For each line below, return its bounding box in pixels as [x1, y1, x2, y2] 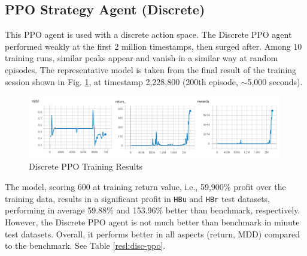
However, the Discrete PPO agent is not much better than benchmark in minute [5, 215, 300, 228]
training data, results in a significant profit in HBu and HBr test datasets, [5, 192, 270, 204]
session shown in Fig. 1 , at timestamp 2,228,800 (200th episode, [5, 75, 238, 88]
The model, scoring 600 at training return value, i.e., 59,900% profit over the [5, 180, 286, 193]
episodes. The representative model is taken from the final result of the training [5, 63, 297, 76]
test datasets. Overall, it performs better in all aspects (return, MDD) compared [5, 227, 300, 240]
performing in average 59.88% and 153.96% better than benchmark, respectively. [5, 204, 300, 216]
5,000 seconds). [247, 75, 303, 88]
